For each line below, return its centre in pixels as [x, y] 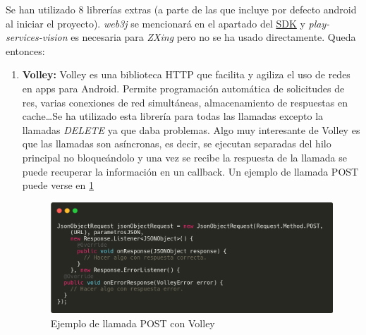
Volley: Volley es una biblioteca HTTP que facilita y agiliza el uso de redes [186, 74]
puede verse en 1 [58, 185]
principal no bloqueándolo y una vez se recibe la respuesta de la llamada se [184, 157]
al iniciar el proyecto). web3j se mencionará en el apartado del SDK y [155, 23]
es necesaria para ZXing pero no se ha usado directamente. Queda [213, 37]
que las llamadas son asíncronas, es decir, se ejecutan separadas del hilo [177, 144]
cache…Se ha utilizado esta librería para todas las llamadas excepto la [173, 116]
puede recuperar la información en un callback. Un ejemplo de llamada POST [190, 171]
